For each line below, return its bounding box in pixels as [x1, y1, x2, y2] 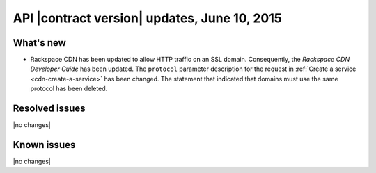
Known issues [13, 139, 76, 151]
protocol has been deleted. [30, 84, 108, 93]
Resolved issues [13, 103, 86, 115]
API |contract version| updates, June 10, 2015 [13, 10, 282, 26]
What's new [13, 37, 66, 49]
